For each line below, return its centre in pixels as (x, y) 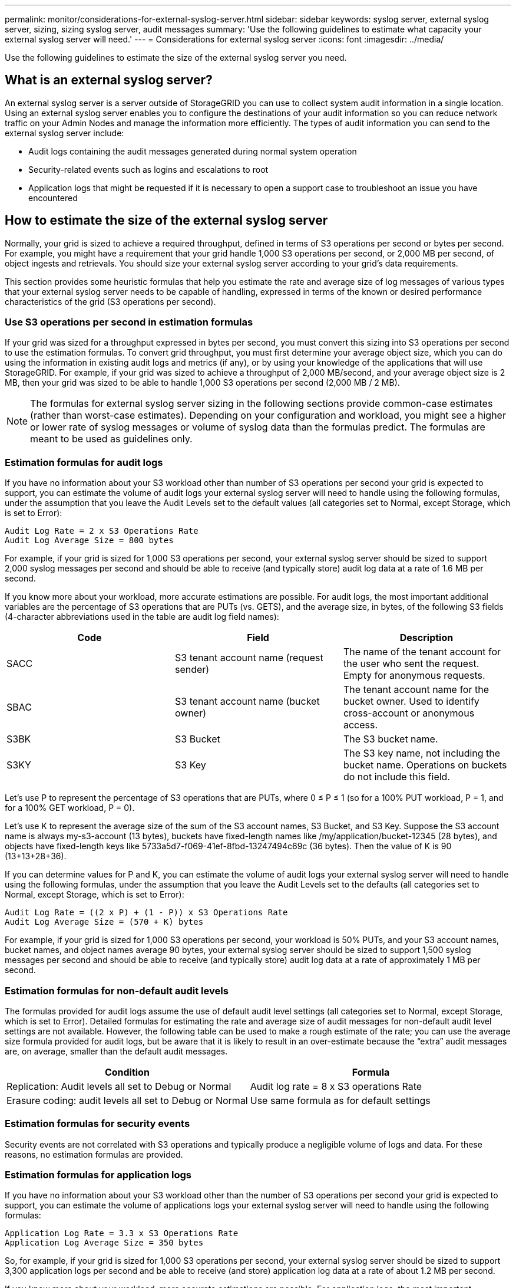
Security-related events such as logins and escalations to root (148, 169)
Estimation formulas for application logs (98, 1175)
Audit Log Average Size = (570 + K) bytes (104, 922)
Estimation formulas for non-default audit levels (117, 990)
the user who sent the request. (411, 664)
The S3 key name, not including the (422, 753)
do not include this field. (396, 777)
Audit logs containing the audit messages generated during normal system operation (193, 151)
